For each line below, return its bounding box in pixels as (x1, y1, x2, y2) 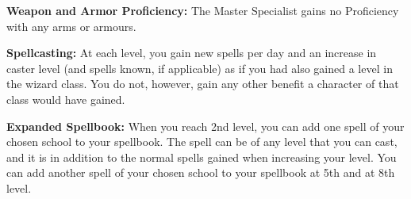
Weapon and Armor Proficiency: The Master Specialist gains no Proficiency (6, 2, 399, 18)
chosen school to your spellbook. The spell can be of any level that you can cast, (6, 133, 398, 150)
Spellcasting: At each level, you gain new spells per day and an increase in (6, 44, 377, 61)
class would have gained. (6, 90, 125, 107)
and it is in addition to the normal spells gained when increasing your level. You (6, 148, 397, 165)
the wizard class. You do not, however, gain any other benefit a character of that (6, 75, 399, 92)
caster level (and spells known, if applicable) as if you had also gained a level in (6, 59, 393, 76)
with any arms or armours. (6, 17, 136, 34)
